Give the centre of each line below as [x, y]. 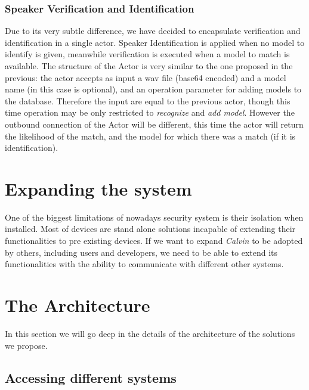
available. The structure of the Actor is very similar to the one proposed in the [149, 66]
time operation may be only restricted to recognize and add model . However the [150, 112]
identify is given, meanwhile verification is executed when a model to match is [147, 54]
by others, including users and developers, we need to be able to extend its [141, 252]
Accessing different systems [91, 377]
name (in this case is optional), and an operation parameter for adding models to [153, 89]
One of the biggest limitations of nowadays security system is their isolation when [154, 217]
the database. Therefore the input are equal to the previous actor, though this [148, 100]
